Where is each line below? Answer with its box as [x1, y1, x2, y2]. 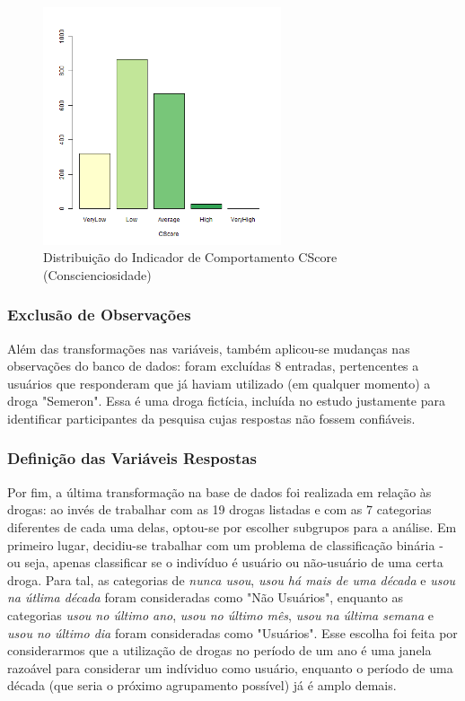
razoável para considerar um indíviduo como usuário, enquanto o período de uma [7, 658, 453, 677]
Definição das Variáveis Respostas [7, 447, 257, 469]
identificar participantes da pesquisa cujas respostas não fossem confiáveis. [7, 408, 416, 427]
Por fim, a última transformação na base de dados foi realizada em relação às [7, 482, 432, 501]
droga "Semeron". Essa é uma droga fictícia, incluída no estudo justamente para [7, 391, 445, 410]
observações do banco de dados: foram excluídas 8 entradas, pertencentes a [7, 356, 419, 375]
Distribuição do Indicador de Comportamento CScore [43, 248, 338, 267]
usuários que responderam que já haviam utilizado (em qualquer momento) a [7, 373, 431, 392]
